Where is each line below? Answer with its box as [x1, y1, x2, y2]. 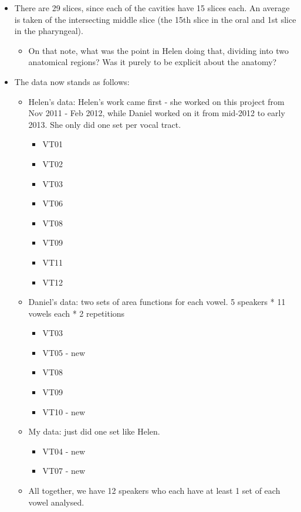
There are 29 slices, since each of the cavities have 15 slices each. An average [14, 2, 290, 13]
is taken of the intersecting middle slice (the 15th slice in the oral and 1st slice [14, 13, 296, 25]
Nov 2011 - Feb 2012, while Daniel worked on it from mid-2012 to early [28, 107, 285, 119]
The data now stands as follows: [14, 75, 130, 87]
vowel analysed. [28, 496, 84, 508]
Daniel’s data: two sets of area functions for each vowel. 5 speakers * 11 [28, 296, 286, 308]
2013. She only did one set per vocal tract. [28, 118, 181, 130]
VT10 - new [42, 405, 86, 418]
